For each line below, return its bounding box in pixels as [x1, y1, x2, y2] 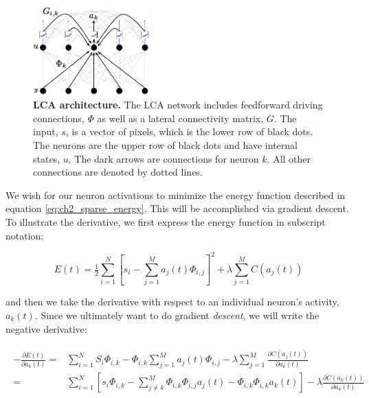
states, [33, 151, 60, 165]
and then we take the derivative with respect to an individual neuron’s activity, [5, 294, 339, 309]
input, [33, 124, 58, 139]
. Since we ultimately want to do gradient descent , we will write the [34, 307, 320, 322]
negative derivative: [5, 321, 87, 336]
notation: [5, 228, 44, 242]
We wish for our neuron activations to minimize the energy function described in [5, 187, 345, 202]
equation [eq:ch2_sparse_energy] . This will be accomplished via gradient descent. [5, 201, 349, 215]
